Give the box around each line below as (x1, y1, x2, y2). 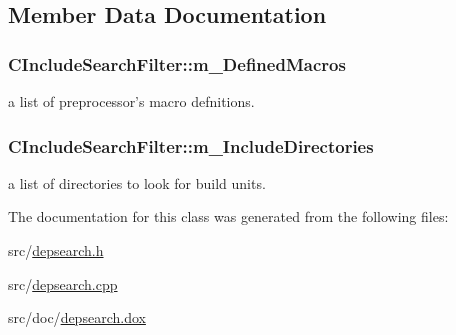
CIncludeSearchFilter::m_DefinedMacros (8, 51, 346, 76)
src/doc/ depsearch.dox (8, 307, 146, 328)
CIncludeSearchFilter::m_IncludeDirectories (8, 133, 374, 158)
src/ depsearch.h (8, 240, 104, 260)
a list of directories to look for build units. (8, 172, 266, 193)
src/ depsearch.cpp (8, 273, 118, 294)
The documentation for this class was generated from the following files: (8, 206, 449, 227)
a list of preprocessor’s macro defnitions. (8, 91, 255, 111)
